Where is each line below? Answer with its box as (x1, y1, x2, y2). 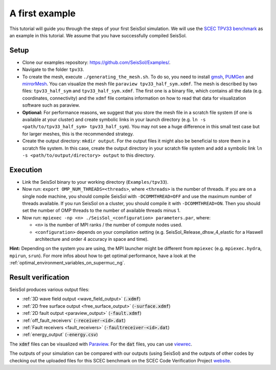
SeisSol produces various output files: (9, 286, 89, 293)
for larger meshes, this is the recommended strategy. (22, 131, 134, 137)
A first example (9, 8, 76, 19)
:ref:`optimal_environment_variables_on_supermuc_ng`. (9, 260, 125, 266)
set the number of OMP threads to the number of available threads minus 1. (22, 207, 181, 214)
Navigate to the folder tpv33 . (22, 66, 84, 72)
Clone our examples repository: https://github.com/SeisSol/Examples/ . (22, 59, 171, 65)
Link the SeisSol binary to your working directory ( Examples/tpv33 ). (22, 179, 169, 185)
